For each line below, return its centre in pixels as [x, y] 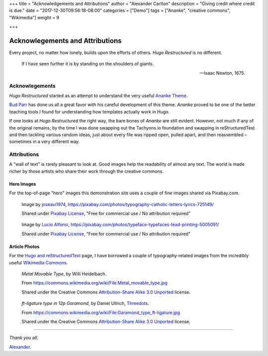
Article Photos [24, 246]
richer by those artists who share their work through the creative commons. [86, 171]
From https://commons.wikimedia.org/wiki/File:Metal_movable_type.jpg [95, 283]
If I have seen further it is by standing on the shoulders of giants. [88, 64]
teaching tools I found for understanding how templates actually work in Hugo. [89, 112]
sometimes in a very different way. [44, 142]
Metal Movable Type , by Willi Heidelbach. [64, 274]
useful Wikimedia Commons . [38, 262]
